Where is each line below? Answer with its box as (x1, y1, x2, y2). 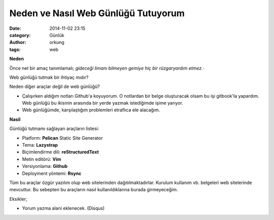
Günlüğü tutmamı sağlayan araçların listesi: (9, 125, 99, 131)
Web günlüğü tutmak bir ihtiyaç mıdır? (9, 74, 89, 80)
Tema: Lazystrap (22, 142, 58, 148)
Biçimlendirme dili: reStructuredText (22, 149, 99, 155)
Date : (9, 25, 21, 31)
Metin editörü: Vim (22, 156, 61, 162)
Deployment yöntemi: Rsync (22, 170, 82, 177)
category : (9, 32, 31, 38)
